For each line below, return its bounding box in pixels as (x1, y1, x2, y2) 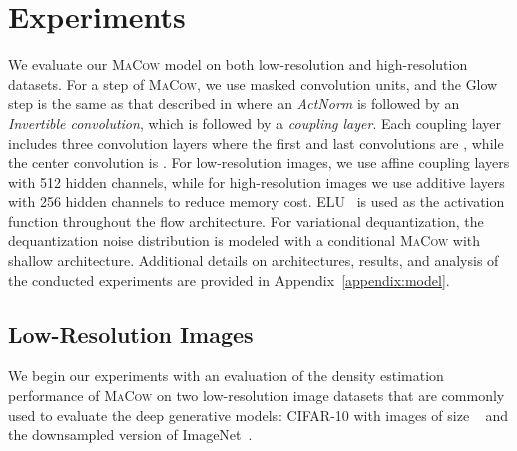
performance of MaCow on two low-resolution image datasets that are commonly (8, 385, 505, 406)
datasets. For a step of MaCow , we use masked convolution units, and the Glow (8, 73, 498, 94)
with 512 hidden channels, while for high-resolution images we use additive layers (8, 171, 505, 192)
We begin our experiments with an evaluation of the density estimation (8, 365, 444, 386)
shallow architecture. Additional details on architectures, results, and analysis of (8, 250, 499, 271)
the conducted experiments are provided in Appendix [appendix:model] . (8, 269, 450, 290)
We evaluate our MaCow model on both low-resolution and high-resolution (8, 54, 468, 75)
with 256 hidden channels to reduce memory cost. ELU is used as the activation (8, 191, 505, 212)
